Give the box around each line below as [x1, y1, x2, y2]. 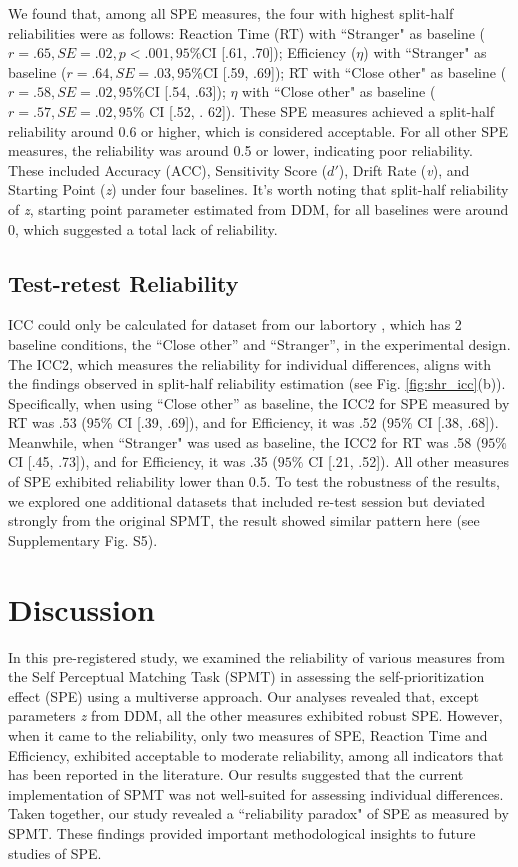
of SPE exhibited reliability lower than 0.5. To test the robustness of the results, [8, 471, 500, 492]
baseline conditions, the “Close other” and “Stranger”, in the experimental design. [8, 333, 511, 354]
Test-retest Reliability [8, 267, 239, 298]
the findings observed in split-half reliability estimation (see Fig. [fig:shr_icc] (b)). [8, 373, 506, 394]
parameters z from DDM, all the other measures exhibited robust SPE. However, [8, 705, 503, 726]
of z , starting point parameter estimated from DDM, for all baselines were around [8, 198, 509, 219]
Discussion [8, 588, 155, 629]
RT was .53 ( [8, 412, 87, 433]
